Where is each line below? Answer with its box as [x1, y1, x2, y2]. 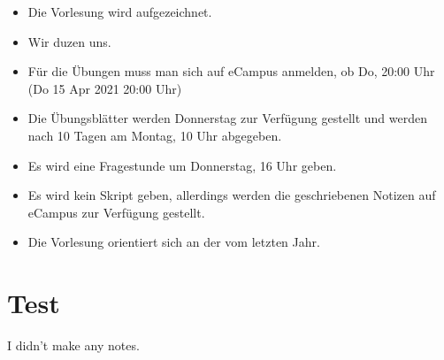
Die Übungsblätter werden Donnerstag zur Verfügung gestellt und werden [27, 109, 428, 127]
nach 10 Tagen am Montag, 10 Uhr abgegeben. [27, 126, 282, 144]
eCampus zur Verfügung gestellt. [27, 203, 205, 221]
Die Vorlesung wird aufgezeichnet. [27, 3, 212, 20]
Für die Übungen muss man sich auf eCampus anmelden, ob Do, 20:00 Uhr [27, 62, 435, 80]
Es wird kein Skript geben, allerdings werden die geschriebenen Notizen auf [27, 186, 436, 204]
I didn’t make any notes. [7, 336, 140, 355]
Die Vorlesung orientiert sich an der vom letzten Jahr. [27, 233, 320, 251]
